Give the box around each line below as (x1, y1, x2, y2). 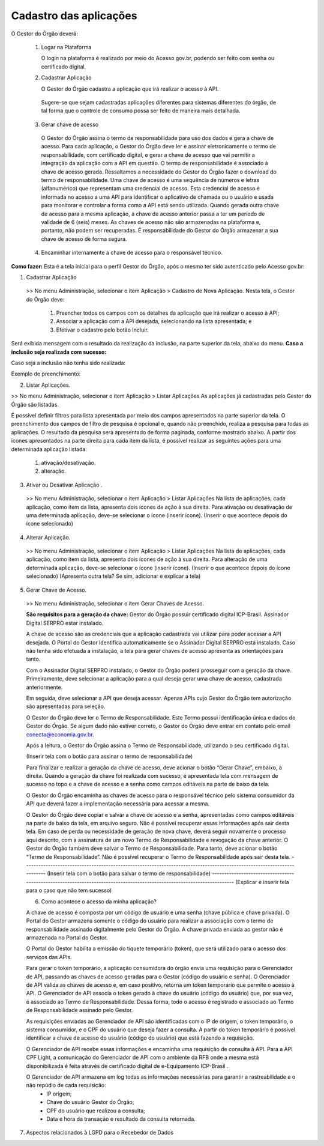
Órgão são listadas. (11, 401, 59, 408)
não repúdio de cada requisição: (26, 1082, 106, 1089)
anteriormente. (26, 684, 63, 691)
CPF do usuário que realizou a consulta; (46, 1107, 145, 1114)
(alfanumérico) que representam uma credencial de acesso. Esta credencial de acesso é (41, 185, 260, 192)
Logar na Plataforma (41, 43, 92, 50)
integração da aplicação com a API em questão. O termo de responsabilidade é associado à (41, 160, 268, 167)
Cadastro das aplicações (11, 9, 137, 22)
